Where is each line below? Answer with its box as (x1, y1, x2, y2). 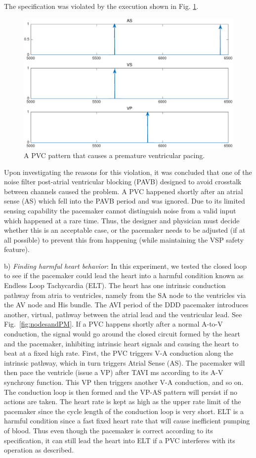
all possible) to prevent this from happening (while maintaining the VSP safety (4, 234, 244, 245)
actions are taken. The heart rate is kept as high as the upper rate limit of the (4, 396, 241, 407)
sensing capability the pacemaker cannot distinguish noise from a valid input (4, 205, 236, 215)
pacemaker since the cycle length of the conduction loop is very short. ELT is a (4, 406, 244, 416)
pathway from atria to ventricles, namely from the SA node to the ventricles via (4, 290, 246, 300)
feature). (4, 244, 30, 254)
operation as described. (4, 445, 74, 455)
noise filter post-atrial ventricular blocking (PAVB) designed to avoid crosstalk (4, 176, 242, 187)
